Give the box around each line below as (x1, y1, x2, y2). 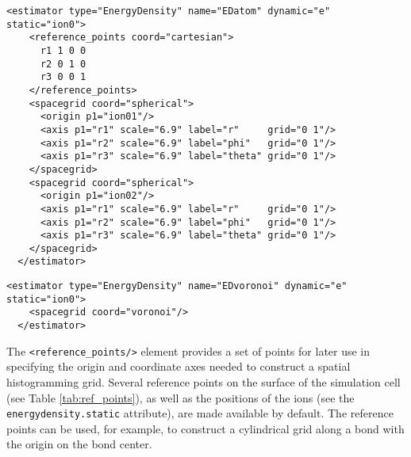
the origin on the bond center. (6, 436, 152, 452)
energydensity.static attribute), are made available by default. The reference (6, 405, 394, 421)
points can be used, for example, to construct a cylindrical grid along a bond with (6, 420, 405, 436)
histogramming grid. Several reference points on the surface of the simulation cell (6, 374, 401, 390)
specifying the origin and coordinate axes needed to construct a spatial (6, 358, 351, 375)
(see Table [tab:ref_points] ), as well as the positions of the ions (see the (6, 389, 355, 406)
